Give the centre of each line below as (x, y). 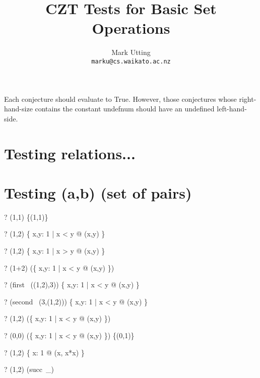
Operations (131, 28)
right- (248, 99)
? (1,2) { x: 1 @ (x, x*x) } (44, 352)
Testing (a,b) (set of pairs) (98, 192)
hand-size (18, 109)
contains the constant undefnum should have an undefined (125, 109)
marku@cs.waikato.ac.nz (131, 61)
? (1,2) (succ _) (29, 369)
